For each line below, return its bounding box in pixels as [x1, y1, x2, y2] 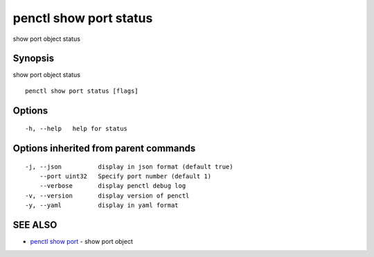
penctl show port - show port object [30, 238, 133, 246]
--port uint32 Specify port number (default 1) [39, 172, 211, 180]
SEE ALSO [12, 219, 57, 231]
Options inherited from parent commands [12, 143, 196, 154]
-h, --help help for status [25, 125, 128, 133]
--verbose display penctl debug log [39, 182, 186, 190]
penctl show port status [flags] [25, 87, 139, 95]
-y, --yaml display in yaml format [25, 202, 179, 209]
